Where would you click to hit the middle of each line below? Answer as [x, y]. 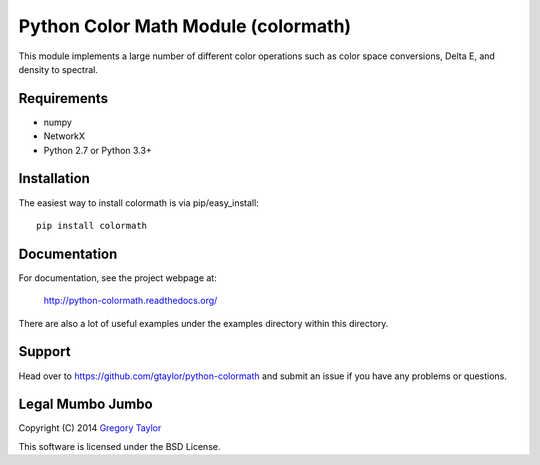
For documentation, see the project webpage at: [117, 277]
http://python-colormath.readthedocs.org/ [130, 301]
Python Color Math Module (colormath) [185, 26]
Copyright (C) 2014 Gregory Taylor [90, 428]
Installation [54, 178]
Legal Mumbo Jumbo [86, 404]
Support [44, 351]
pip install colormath [92, 225]
